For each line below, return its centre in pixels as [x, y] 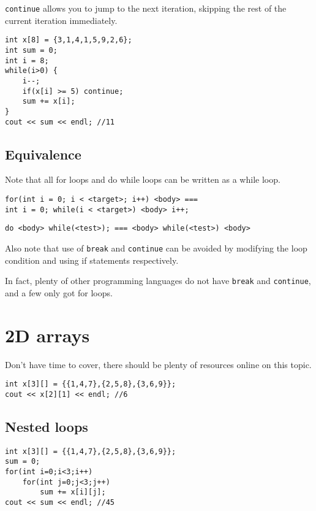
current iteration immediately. [61, 20]
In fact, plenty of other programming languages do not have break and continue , [158, 281]
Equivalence [43, 154]
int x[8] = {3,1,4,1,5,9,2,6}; [69, 40]
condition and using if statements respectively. [92, 260]
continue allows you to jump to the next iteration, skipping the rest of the [146, 8]
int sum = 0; [31, 50]
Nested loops [47, 426]
